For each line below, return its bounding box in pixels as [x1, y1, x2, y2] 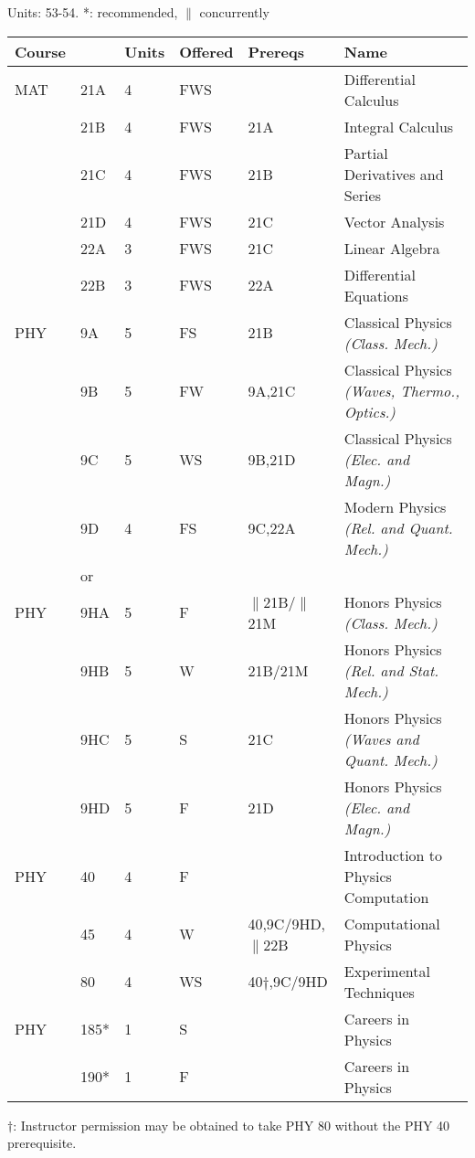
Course [15, 40, 67, 62]
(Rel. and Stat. [343, 659, 439, 681]
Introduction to [343, 844, 443, 866]
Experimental [343, 960, 430, 982]
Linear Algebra [343, 237, 440, 259]
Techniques [343, 981, 415, 1003]
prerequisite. [7, 1133, 77, 1153]
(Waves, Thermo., [343, 379, 460, 401]
